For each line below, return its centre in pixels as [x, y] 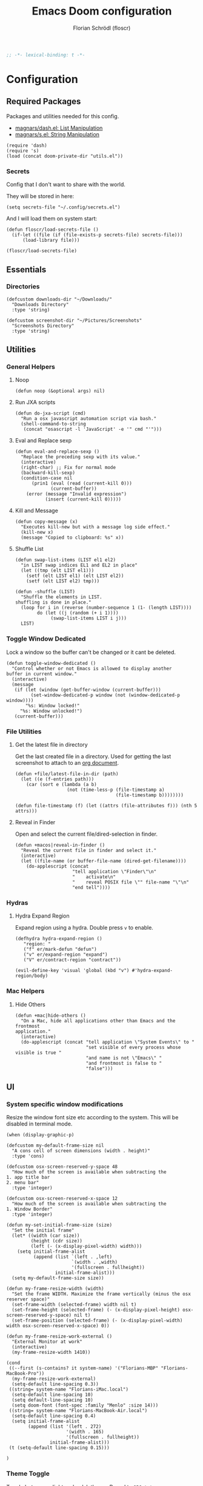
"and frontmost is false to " [124, 1063]
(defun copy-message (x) [46, 522]
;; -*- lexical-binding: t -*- [46, 55]
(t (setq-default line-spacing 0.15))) [59, 1448]
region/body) [32, 976]
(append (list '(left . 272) [65, 1427]
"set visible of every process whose [133, 1047]
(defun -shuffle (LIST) [45, 592]
